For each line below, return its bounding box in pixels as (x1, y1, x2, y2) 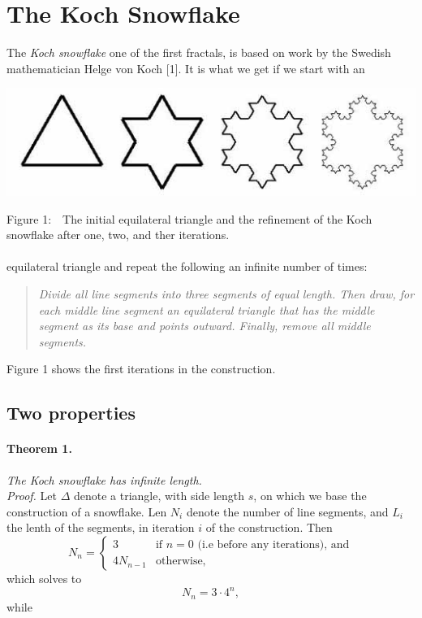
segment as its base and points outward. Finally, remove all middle (38, 317, 371, 334)
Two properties (6, 400, 136, 425)
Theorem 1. (6, 440, 72, 457)
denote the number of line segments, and (186, 503, 389, 520)
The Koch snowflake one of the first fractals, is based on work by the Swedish (6, 44, 391, 61)
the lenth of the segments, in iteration (6, 519, 195, 536)
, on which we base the (253, 487, 367, 504)
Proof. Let (6, 487, 57, 504)
